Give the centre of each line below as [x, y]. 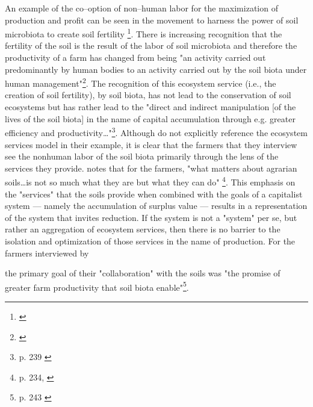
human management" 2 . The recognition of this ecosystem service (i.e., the [141, 82]
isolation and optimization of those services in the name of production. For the [150, 241]
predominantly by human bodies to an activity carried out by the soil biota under [156, 69]
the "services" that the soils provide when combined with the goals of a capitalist [154, 194]
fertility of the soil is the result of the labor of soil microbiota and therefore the [151, 45]
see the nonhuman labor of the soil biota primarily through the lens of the [142, 156]
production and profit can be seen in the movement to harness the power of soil [152, 20]
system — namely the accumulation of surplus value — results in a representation [156, 206]
